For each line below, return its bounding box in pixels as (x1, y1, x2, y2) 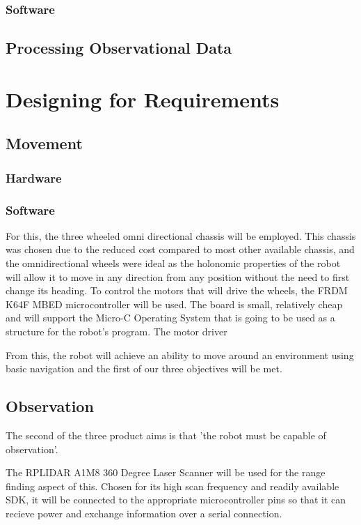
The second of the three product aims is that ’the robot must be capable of (6, 427, 326, 442)
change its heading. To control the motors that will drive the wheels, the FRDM (6, 283, 348, 298)
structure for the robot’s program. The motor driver (6, 324, 227, 338)
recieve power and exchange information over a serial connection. (6, 505, 282, 520)
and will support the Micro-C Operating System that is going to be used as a (6, 310, 335, 325)
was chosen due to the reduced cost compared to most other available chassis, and (6, 242, 355, 257)
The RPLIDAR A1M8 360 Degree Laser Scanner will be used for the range (6, 465, 326, 480)
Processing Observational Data (6, 37, 232, 59)
